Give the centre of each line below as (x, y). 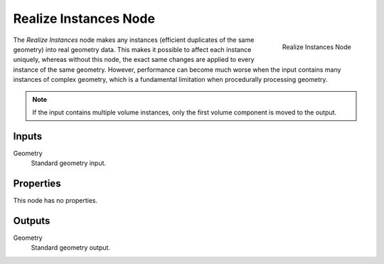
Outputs (32, 221)
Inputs (28, 136)
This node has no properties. (55, 201)
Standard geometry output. (70, 248)
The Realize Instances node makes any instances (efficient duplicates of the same (134, 40)
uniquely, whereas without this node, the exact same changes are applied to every (134, 60)
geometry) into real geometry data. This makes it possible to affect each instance (132, 49)
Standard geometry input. (69, 163)
